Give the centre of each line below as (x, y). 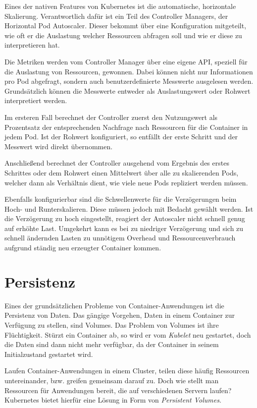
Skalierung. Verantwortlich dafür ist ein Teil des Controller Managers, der (116, 16)
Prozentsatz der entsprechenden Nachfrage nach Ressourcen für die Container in (126, 127)
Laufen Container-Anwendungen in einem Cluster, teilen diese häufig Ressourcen (127, 371)
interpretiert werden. (36, 100)
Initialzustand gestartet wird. (49, 354)
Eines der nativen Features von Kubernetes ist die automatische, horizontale (120, 6)
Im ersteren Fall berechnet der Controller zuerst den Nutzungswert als (111, 117)
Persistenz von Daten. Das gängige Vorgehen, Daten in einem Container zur (120, 315)
